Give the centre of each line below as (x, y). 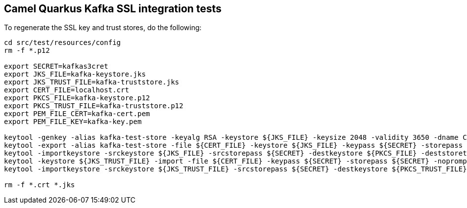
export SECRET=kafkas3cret (56, 66)
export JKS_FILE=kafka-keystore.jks (75, 74)
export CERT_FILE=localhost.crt (67, 90)
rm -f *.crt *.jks (40, 185)
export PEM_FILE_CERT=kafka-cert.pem (77, 114)
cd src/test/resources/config (63, 43)
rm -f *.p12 (27, 51)
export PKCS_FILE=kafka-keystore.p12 (77, 98)
